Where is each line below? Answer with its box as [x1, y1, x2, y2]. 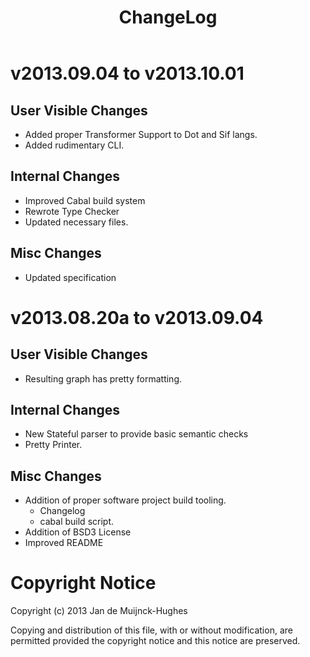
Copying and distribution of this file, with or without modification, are [10, 624, 293, 636]
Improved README [24, 537, 104, 549]
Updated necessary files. [24, 216, 129, 228]
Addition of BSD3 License [24, 526, 132, 538]
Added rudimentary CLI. [24, 139, 125, 151]
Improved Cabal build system [24, 194, 146, 206]
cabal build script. [39, 516, 115, 528]
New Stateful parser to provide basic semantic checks [24, 428, 249, 440]
